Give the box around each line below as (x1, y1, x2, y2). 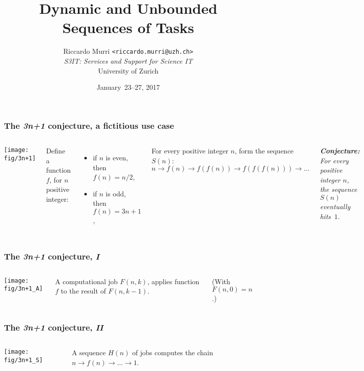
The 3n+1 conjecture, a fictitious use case (4, 119, 174, 131)
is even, (106, 152, 128, 163)
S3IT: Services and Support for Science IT (64, 55, 193, 66)
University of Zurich (98, 65, 159, 75)
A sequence (72, 347, 106, 358)
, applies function (147, 276, 200, 286)
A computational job (55, 276, 118, 286)
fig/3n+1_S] (4, 356, 43, 364)
